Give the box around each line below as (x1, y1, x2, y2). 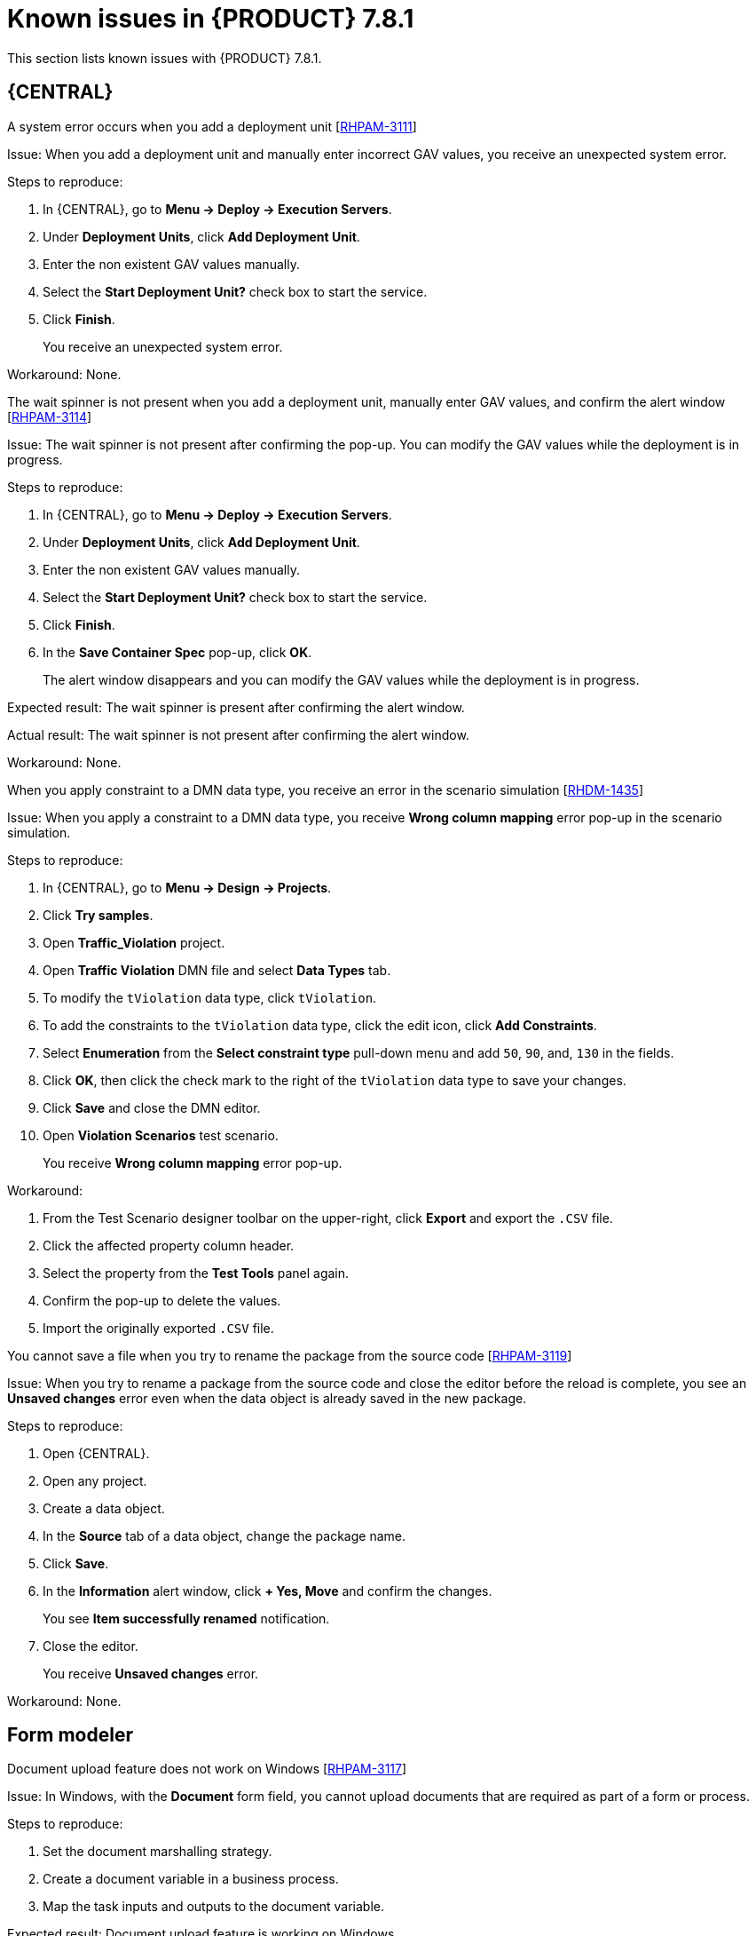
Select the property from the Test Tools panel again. (43, 1265, 350, 1281)
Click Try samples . (43, 907, 154, 923)
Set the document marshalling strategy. (43, 1844, 272, 1860)
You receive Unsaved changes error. (43, 1665, 259, 1681)
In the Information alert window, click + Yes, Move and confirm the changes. (43, 1583, 492, 1599)
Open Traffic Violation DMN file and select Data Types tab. (43, 962, 391, 978)
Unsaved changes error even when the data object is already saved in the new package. (7, 1390, 527, 1406)
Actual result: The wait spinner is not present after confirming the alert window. (7, 726, 469, 742)
